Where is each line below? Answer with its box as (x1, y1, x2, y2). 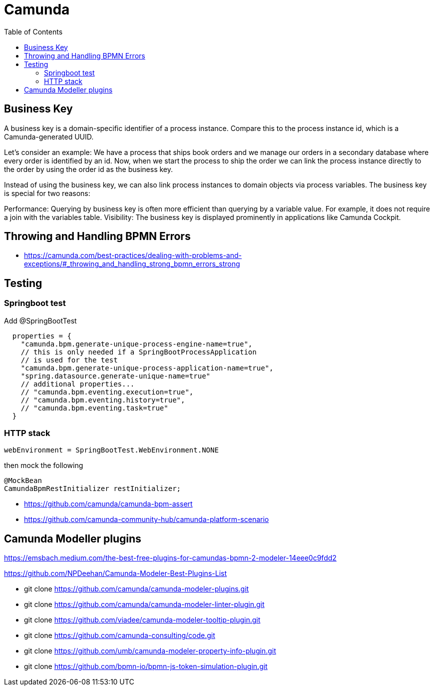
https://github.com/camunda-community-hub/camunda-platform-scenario (24, 515, 269, 524)
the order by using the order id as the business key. (4, 164, 173, 173)
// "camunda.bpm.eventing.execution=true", (20, 387, 194, 396)
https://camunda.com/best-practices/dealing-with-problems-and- (24, 251, 242, 260)
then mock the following (4, 461, 83, 470)
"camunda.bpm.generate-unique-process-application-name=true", (20, 363, 274, 372)
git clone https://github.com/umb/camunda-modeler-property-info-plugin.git (24, 646, 276, 655)
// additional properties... (20, 379, 135, 388)
